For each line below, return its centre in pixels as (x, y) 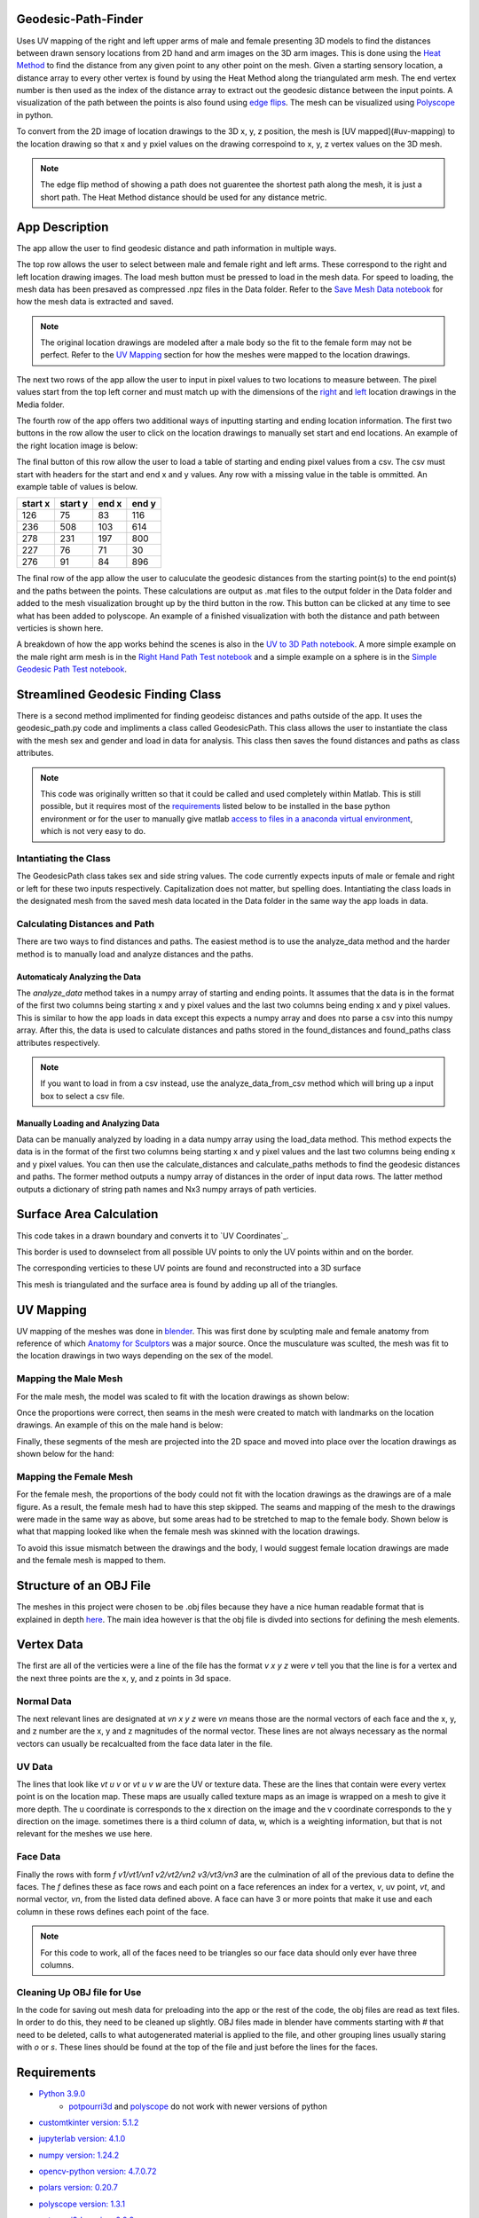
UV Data (35, 1766)
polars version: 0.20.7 (79, 2188)
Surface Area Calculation (87, 1214)
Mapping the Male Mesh (70, 1379)
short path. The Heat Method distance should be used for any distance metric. (184, 197)
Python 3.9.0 (62, 2094)
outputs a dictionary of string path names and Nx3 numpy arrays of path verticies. (166, 1189)
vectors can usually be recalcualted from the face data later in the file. (145, 1743)
